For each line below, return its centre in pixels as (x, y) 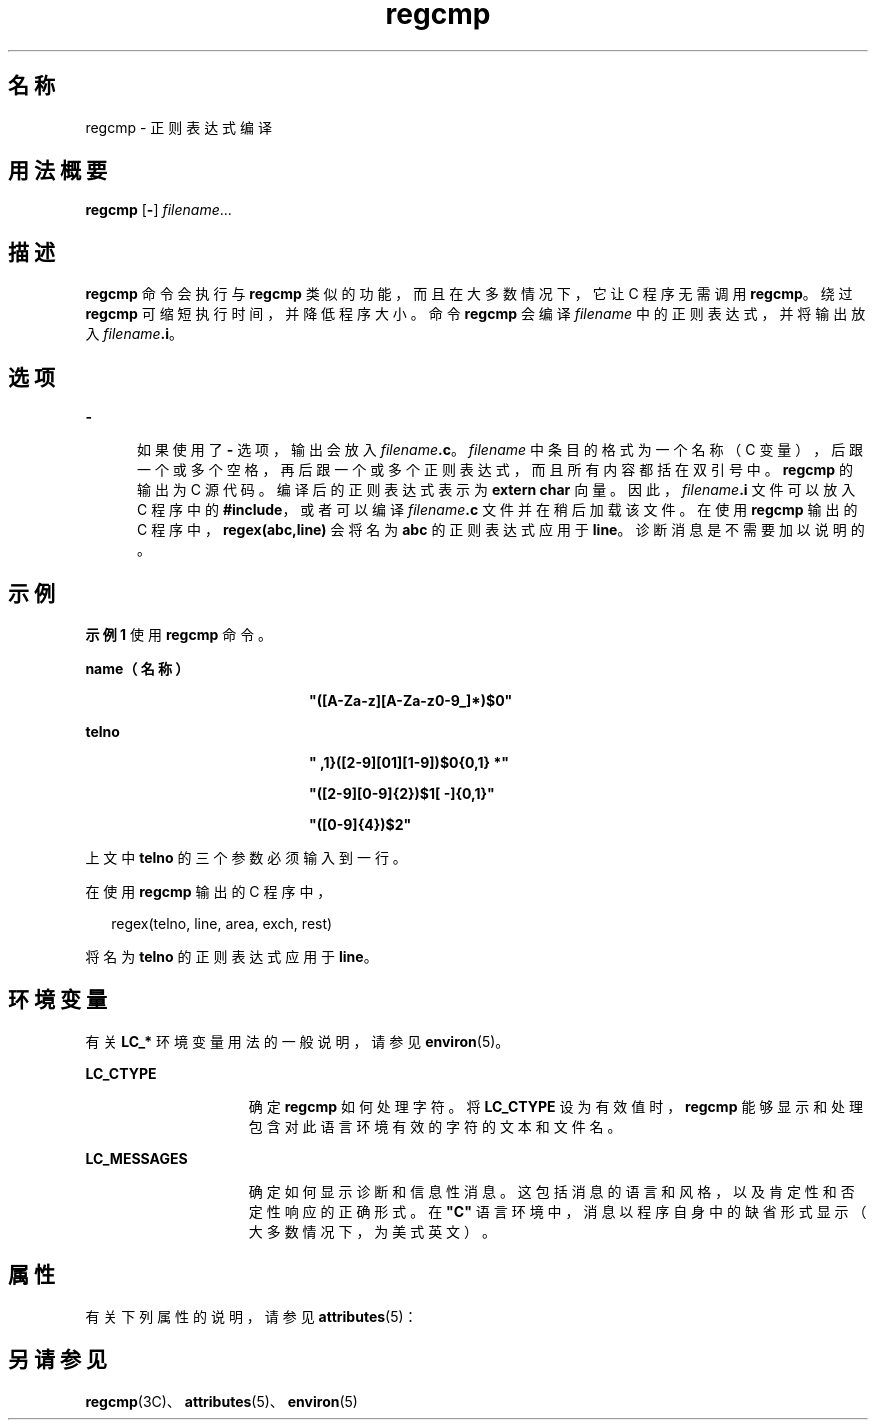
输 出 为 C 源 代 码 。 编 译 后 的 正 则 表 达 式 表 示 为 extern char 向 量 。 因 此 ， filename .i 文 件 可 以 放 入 (496, 490)
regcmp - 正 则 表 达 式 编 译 (178, 127)
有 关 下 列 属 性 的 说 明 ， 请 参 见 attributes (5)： (251, 1316)
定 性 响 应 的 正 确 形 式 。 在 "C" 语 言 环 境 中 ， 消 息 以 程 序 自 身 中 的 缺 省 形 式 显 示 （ (557, 1211)
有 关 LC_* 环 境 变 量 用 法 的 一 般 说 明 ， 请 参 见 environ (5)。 (297, 1041)
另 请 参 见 (57, 1360)
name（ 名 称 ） (137, 668)
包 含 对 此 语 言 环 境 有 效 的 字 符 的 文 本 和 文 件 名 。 (435, 1126)
